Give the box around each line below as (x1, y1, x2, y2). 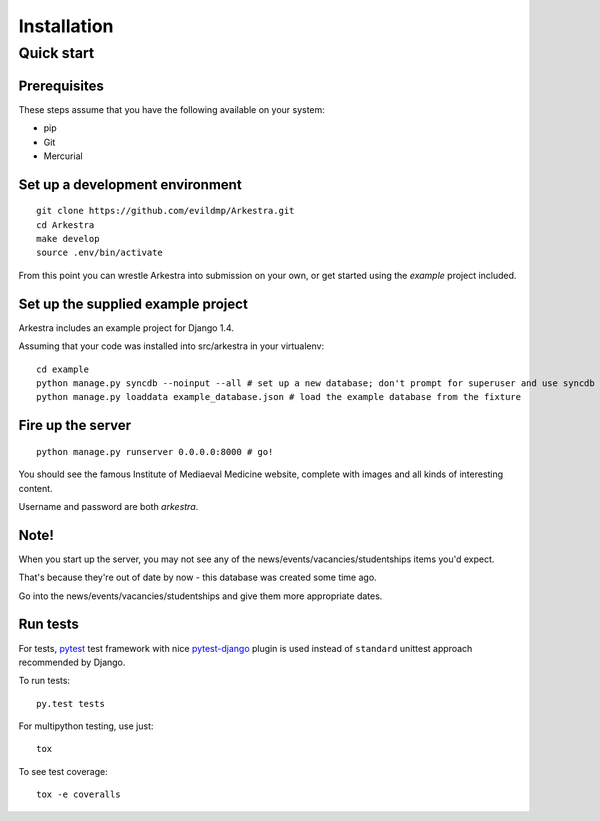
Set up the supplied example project (18, 295, 249, 312)
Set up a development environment (18, 176, 242, 193)
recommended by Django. (18, 656, 126, 668)
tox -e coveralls (36, 789, 121, 800)
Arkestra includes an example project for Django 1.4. (18, 321, 235, 334)
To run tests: (18, 675, 70, 687)
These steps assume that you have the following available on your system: (18, 103, 325, 115)
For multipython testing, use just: (18, 720, 154, 732)
